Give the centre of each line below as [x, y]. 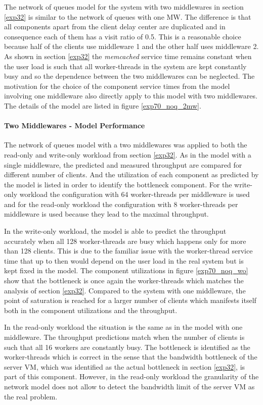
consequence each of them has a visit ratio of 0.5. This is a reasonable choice [123, 36]
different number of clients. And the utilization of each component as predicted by [131, 174]
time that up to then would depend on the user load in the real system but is [124, 260]
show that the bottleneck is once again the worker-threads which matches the [124, 281]
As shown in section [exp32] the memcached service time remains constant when [128, 56]
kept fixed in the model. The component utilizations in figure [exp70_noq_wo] [126, 270]
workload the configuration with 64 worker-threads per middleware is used [135, 194]
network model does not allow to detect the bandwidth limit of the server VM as [129, 386]
